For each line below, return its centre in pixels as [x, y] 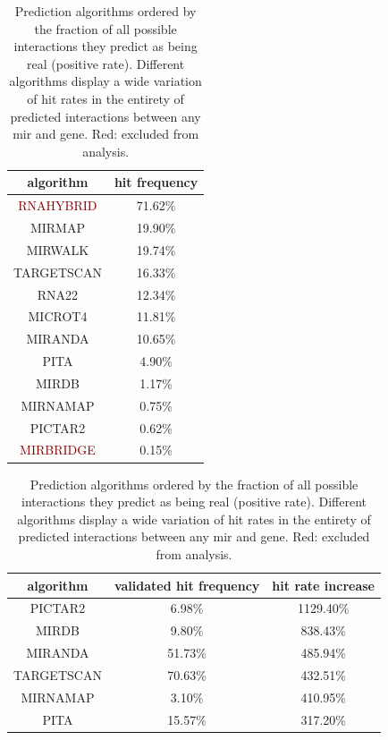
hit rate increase [323, 585]
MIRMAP [57, 228]
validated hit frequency [187, 585]
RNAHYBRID [58, 205]
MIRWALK [58, 249]
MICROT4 [58, 316]
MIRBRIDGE [58, 450]
